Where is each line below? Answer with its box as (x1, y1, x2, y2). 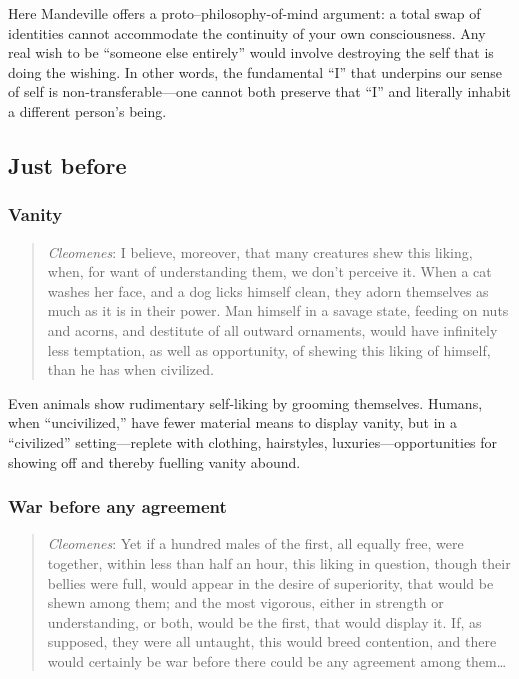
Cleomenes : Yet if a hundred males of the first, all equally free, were (47, 533, 464, 554)
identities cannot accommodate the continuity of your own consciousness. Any (8, 22, 486, 43)
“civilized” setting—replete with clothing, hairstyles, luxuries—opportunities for (8, 431, 498, 452)
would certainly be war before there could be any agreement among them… (47, 650, 507, 671)
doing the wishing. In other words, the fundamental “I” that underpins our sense (8, 61, 503, 82)
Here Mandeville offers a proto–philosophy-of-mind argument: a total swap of (8, 3, 481, 23)
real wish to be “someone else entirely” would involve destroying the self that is (8, 42, 494, 63)
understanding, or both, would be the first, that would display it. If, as (47, 611, 482, 632)
